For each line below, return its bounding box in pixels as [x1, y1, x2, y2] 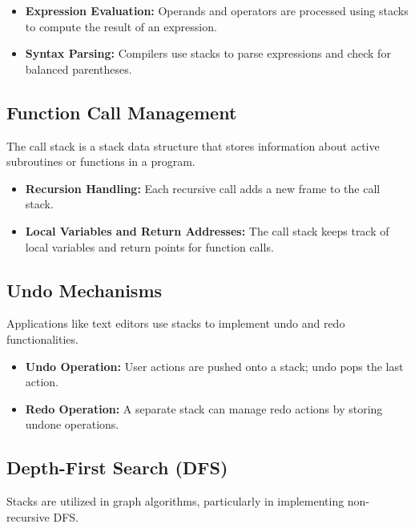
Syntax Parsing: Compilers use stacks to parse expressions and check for [25, 45, 391, 62]
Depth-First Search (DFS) [6, 455, 228, 480]
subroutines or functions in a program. [6, 153, 195, 170]
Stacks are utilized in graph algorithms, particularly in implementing [6, 493, 344, 510]
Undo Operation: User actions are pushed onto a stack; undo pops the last [25, 357, 404, 374]
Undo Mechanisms [6, 277, 163, 302]
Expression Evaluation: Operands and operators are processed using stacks [25, 2, 409, 18]
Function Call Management [6, 99, 237, 124]
